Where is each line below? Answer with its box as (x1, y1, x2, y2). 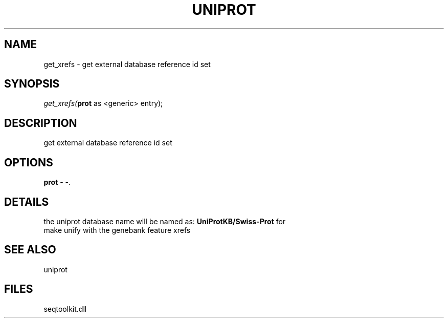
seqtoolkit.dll (43, 304, 87, 313)
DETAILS (4, 195, 49, 208)
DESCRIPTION (4, 116, 77, 130)
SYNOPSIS (4, 77, 60, 91)
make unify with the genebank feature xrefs (43, 225, 191, 234)
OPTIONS (4, 156, 53, 169)
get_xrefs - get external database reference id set (43, 59, 211, 69)
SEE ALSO (4, 243, 56, 256)
